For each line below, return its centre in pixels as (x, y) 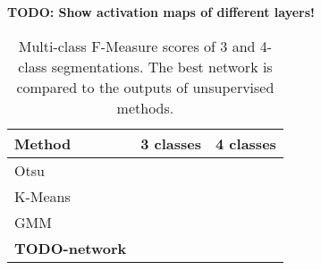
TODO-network (71, 248)
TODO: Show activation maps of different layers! (161, 12)
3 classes (171, 143)
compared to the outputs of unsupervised (145, 87)
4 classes (246, 143)
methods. (145, 107)
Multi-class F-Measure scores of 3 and (137, 46)
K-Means (42, 196)
